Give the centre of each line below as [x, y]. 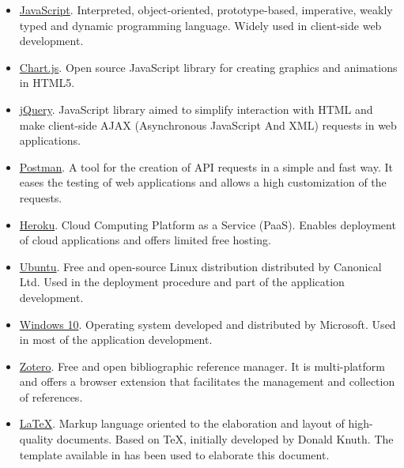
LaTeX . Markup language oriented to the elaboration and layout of [182, 423]
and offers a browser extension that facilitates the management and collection [207, 381]
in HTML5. [47, 83]
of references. [51, 396]
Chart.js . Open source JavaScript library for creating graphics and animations [208, 67]
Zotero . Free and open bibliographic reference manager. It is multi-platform [202, 366]
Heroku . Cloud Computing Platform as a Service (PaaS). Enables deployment [208, 224]
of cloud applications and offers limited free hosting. [145, 240]
